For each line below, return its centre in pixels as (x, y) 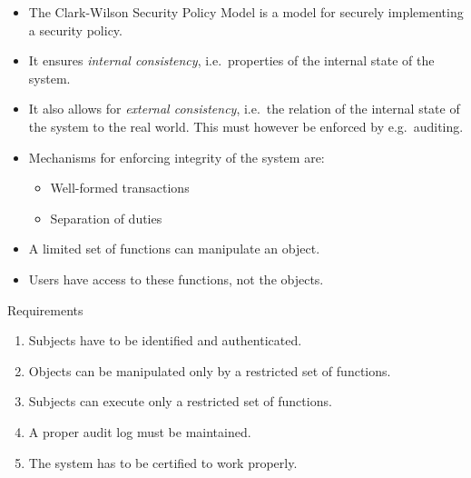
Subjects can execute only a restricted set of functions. (180, 401)
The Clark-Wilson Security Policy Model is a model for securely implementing (246, 12)
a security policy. (75, 30)
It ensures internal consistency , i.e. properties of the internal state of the (231, 60)
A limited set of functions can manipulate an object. (174, 249)
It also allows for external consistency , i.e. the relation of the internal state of (244, 109)
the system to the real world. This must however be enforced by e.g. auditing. (246, 126)
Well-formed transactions (120, 188)
